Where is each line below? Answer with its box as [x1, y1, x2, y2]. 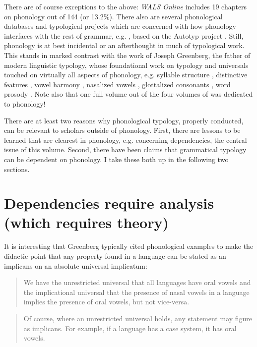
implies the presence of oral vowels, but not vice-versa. [23, 296, 190, 307]
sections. [4, 164, 30, 174]
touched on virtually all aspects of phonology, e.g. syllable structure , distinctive [4, 69, 248, 80]
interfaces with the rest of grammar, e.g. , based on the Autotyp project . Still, [4, 30, 244, 41]
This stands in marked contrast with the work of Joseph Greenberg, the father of [4, 50, 251, 60]
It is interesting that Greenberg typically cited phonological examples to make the [4, 241, 254, 251]
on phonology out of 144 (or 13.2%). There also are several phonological [4, 11, 223, 21]
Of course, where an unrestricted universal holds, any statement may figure [23, 313, 253, 323]
